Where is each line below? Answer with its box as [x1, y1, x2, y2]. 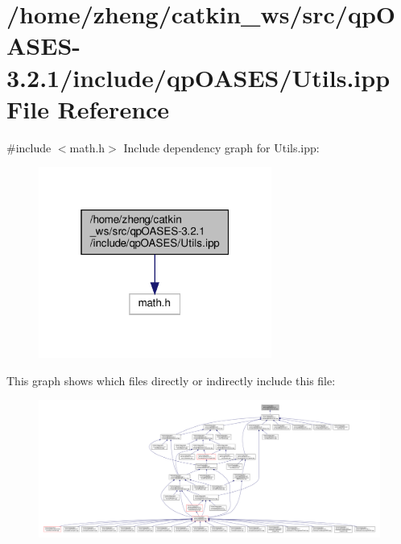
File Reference [6, 92, 170, 125]
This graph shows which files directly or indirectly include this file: [6, 372, 336, 388]
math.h [69, 139, 105, 156]
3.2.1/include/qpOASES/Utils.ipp [6, 60, 391, 93]
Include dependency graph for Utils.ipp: [123, 139, 320, 156]
